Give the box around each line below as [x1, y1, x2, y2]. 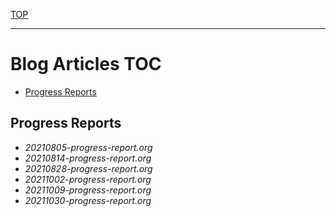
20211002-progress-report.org [24, 173, 152, 185]
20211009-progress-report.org [24, 184, 152, 196]
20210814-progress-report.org [24, 152, 152, 164]
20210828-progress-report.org [24, 162, 153, 174]
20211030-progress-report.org [24, 194, 152, 206]
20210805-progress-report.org [24, 141, 153, 153]
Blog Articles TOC [10, 53, 162, 76]
